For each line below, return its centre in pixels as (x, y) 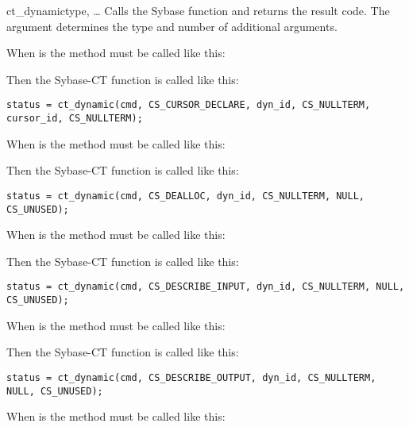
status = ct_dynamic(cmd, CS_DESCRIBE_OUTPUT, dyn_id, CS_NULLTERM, (191, 377)
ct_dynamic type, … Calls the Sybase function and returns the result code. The (198, 10)
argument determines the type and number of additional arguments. (172, 26)
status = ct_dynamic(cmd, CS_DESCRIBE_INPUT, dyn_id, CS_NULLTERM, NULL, (206, 287)
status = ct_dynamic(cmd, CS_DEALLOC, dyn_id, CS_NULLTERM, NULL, (186, 196)
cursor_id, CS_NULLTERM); (75, 119)
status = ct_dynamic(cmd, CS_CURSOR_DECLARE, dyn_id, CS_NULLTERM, (189, 105)
